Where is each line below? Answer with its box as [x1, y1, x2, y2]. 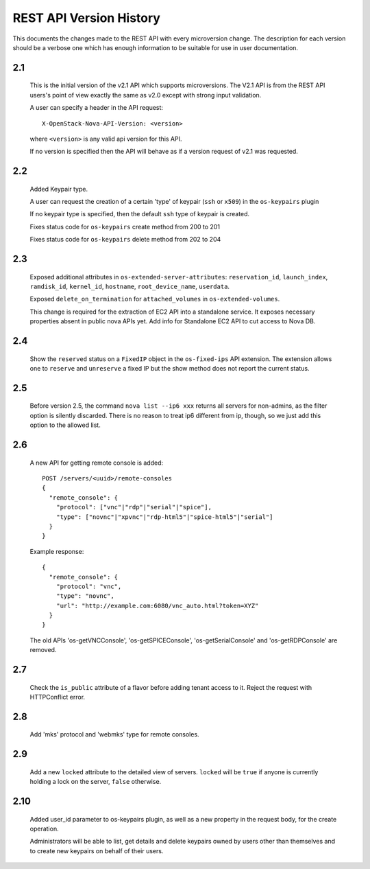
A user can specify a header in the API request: [29, 104, 164, 112]
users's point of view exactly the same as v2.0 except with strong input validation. [29, 91, 262, 99]
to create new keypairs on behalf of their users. [29, 846, 164, 855]
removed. [29, 646, 57, 654]
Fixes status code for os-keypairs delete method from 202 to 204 [29, 235, 221, 244]
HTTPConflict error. [29, 693, 86, 702]
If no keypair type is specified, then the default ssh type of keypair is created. [29, 210, 250, 218]
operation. [29, 824, 59, 833]
